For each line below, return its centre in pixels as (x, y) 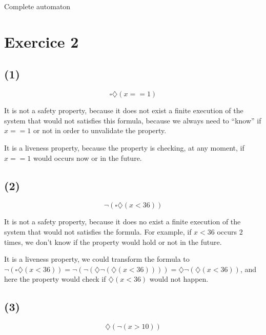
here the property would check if (55, 279)
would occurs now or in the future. (87, 158)
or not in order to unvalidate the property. (100, 130)
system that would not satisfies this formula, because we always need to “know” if (133, 120)
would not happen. (179, 279)
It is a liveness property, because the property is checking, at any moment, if (124, 147)
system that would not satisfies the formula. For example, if (98, 231)
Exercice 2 (42, 41)
